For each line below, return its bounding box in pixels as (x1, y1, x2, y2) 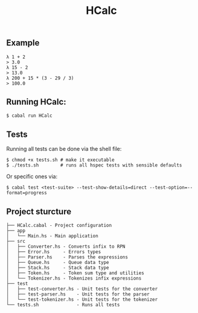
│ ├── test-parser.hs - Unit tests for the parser (6, 291, 150, 297)
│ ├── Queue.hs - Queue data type (6, 260, 110, 266)
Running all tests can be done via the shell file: (6, 145, 122, 153)
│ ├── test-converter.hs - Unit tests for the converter (6, 286, 158, 292)
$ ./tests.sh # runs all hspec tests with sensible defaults (6, 162, 182, 168)
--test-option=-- (149, 185, 193, 191)
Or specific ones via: (6, 173, 58, 180)
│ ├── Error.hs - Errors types (6, 249, 101, 255)
